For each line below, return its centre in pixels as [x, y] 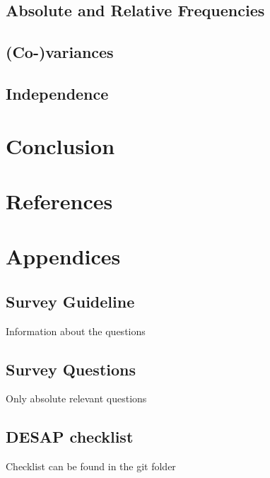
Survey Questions [71, 369]
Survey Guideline [70, 301]
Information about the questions [76, 331]
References [59, 200]
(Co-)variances [60, 52]
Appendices [63, 256]
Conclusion [60, 145]
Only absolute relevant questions [76, 398]
